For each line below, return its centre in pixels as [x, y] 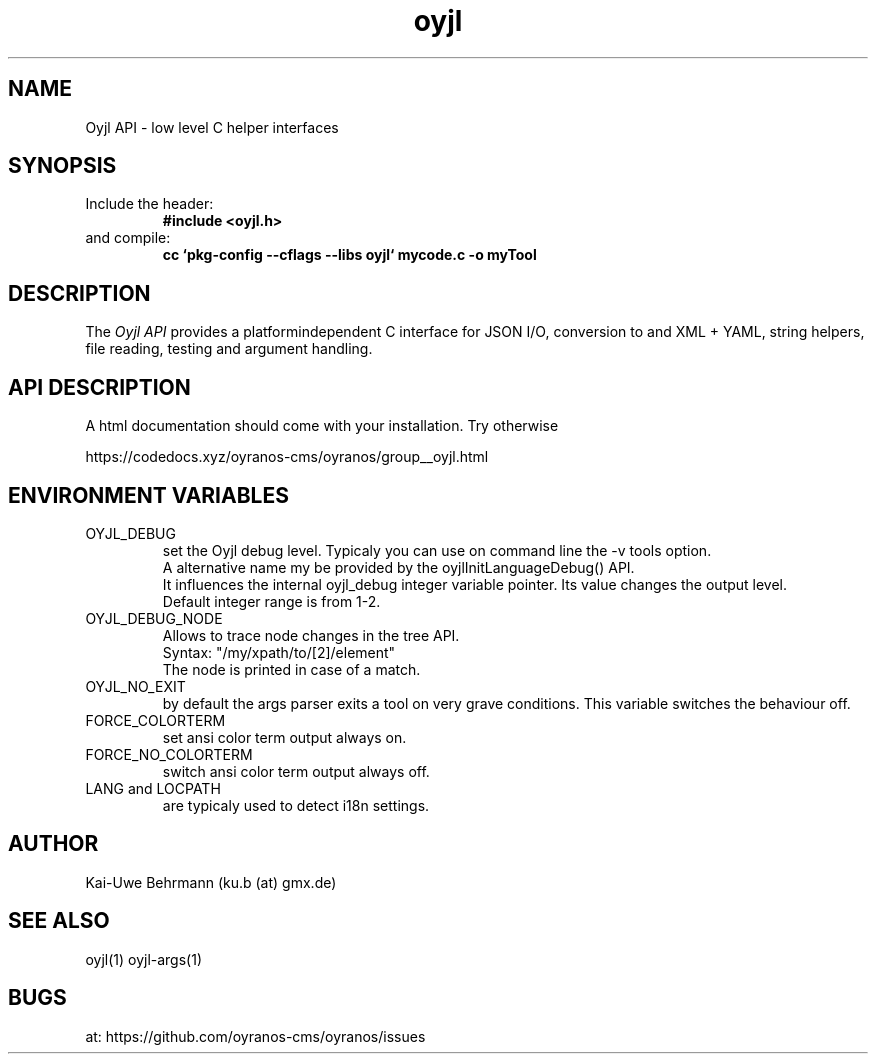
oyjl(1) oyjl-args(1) [143, 959]
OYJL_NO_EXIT [135, 686]
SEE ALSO [59, 921]
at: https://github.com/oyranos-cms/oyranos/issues [255, 1036]
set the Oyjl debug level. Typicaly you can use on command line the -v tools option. [437, 550]
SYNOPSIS [62, 166]
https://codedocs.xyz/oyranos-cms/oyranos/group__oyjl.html [287, 457]
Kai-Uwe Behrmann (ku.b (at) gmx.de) [211, 882]
